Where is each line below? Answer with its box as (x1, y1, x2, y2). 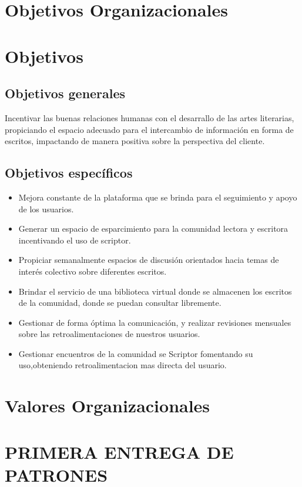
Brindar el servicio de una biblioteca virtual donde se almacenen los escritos (18, 285, 292, 297)
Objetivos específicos (5, 164, 133, 182)
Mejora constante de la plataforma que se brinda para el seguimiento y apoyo (18, 191, 297, 203)
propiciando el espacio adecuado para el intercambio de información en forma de (5, 123, 294, 135)
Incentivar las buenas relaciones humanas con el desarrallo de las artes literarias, (5, 111, 294, 124)
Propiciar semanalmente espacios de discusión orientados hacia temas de (18, 253, 279, 266)
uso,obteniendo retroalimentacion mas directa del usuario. (18, 359, 227, 371)
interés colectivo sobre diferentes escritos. (18, 265, 167, 277)
